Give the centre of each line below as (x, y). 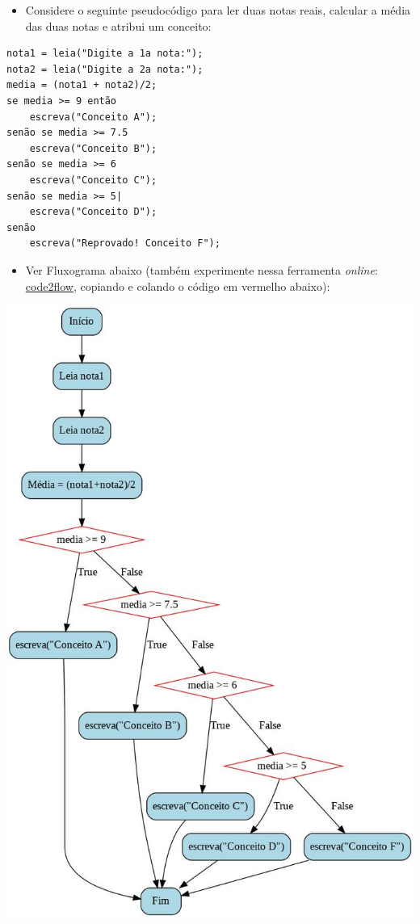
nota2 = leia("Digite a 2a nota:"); (105, 69)
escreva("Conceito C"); (93, 180)
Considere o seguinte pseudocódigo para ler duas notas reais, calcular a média (218, 10)
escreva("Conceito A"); (93, 117)
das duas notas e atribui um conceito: (118, 25)
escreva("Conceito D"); (93, 212)
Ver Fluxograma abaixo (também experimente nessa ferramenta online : (202, 269)
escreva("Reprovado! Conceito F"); (125, 244)
